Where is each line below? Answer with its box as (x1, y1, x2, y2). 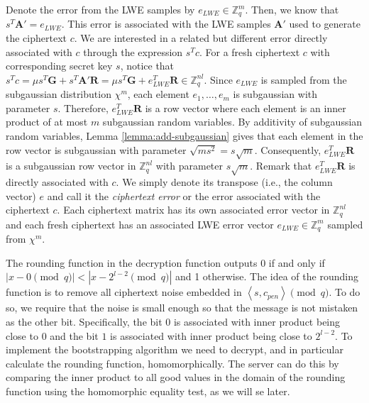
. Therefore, (57, 100, 109, 115)
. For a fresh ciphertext (199, 44, 300, 59)
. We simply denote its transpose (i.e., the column (116, 175, 333, 189)
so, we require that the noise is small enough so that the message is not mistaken (6, 300, 358, 315)
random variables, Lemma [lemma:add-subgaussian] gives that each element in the (6, 128, 363, 143)
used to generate (289, 16, 360, 31)
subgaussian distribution (6, 87, 111, 101)
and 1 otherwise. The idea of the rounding (175, 269, 358, 284)
